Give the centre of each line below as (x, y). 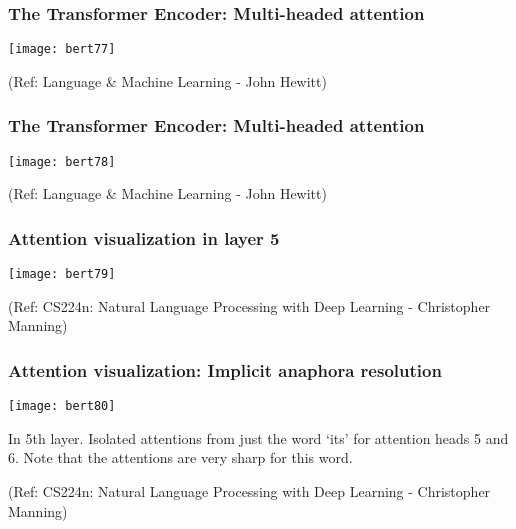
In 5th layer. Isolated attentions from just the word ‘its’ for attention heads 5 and (258, 437)
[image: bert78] (62, 161)
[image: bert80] (62, 406)
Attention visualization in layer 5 (144, 237)
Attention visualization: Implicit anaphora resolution (225, 369)
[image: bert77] (62, 49)
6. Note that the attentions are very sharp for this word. (180, 457)
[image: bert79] (62, 274)
